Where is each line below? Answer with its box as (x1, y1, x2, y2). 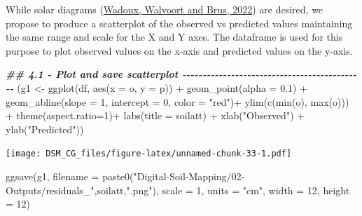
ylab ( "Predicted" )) (6, 121, 84, 136)
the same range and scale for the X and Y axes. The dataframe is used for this (6, 29, 343, 44)
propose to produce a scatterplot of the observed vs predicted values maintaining (6, 15, 353, 30)
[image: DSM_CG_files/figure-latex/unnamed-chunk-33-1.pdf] (6, 149, 292, 159)
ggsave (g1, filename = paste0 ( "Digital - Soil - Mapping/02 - (6, 169, 245, 183)
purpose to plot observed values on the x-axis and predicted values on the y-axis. (6, 43, 353, 58)
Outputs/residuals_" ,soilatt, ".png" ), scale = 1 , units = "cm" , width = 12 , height (6, 182, 350, 197)
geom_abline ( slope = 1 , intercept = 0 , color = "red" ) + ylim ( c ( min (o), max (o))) (6, 94, 349, 109)
